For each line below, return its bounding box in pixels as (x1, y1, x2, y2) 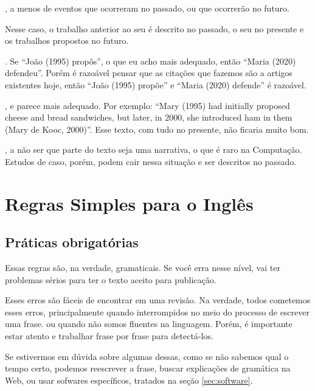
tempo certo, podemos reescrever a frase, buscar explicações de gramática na (5, 362, 291, 375)
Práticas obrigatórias (5, 233, 139, 252)
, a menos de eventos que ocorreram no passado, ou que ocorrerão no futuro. (5, 2, 290, 14)
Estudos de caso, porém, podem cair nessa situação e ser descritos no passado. (5, 155, 297, 167)
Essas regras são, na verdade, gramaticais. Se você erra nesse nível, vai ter (5, 261, 280, 274)
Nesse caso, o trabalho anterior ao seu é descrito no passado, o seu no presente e (5, 22, 304, 35)
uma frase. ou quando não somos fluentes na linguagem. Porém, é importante (5, 317, 292, 330)
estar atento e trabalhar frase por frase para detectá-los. (5, 329, 213, 342)
